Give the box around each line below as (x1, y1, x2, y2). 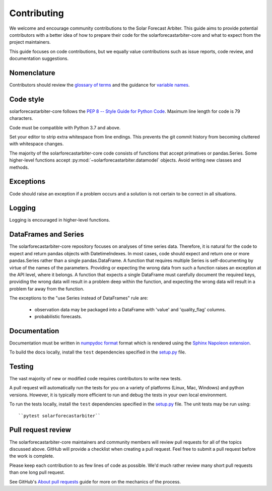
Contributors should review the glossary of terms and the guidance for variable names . (9, 82, 190, 88)
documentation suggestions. (9, 55, 69, 61)
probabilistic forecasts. (34, 313, 83, 319)
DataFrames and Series (9, 230, 84, 239)
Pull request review (9, 426, 72, 434)
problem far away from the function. (9, 286, 85, 292)
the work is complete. (9, 453, 54, 459)
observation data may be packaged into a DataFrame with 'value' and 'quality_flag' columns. (34, 306, 226, 312)
